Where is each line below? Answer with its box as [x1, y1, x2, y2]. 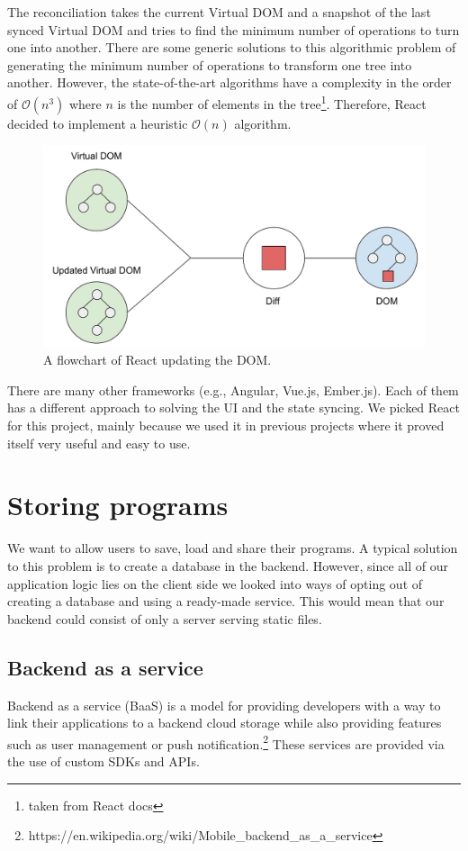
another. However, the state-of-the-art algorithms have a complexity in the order [7, 73, 452, 92]
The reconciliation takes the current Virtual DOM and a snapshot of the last [7, 3, 431, 21]
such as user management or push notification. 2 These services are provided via [7, 731, 445, 753]
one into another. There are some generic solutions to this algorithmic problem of [7, 38, 456, 57]
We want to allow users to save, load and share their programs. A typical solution [7, 539, 458, 557]
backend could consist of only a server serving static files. [7, 609, 322, 628]
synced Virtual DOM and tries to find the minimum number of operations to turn [7, 20, 460, 39]
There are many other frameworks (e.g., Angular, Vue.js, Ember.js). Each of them [7, 380, 459, 399]
